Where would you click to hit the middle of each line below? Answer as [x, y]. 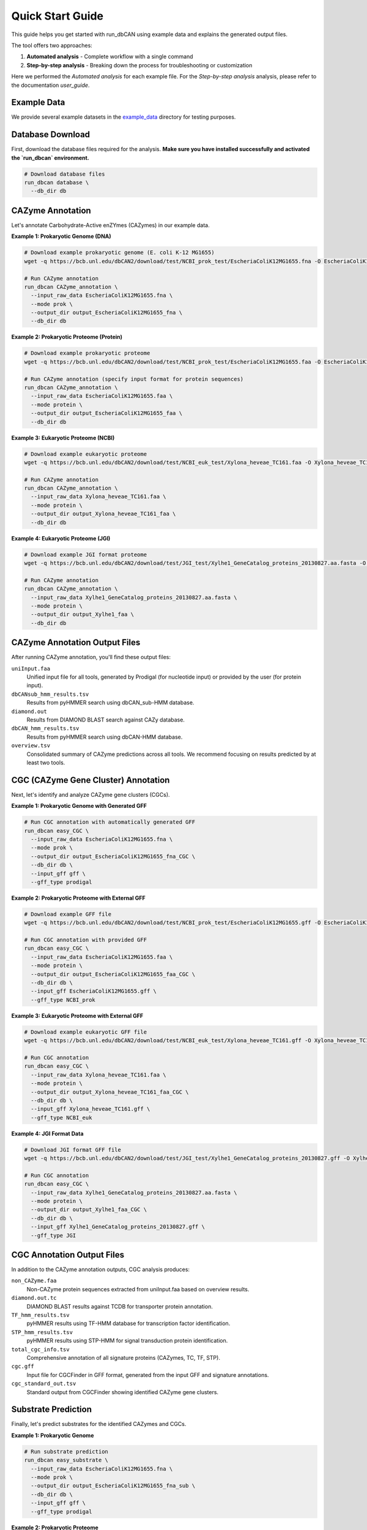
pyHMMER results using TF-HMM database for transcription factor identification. [128, 1323]
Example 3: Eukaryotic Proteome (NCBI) [63, 438]
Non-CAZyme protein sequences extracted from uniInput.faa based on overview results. [138, 1289]
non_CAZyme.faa [34, 1281]
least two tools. [46, 763]
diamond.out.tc [34, 1298]
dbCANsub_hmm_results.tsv [50, 694]
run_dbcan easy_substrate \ [66, 1460]
